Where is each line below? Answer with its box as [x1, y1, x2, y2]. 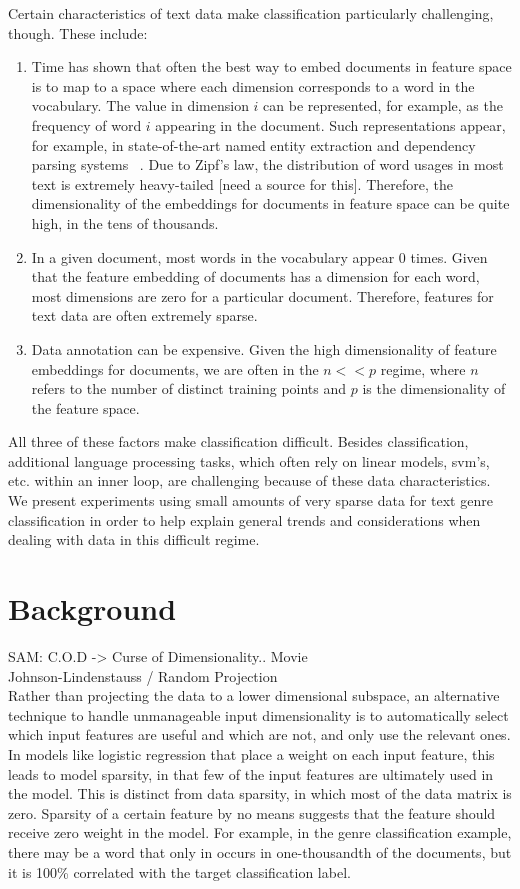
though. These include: [8, 22, 148, 43]
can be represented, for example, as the [263, 95, 503, 116]
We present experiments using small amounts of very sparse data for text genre [8, 490, 493, 511]
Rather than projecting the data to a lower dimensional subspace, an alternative [8, 685, 500, 706]
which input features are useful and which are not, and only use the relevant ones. [8, 724, 511, 745]
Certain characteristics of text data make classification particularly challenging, [8, 3, 494, 23]
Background [8, 588, 177, 629]
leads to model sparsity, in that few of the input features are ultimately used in [8, 763, 494, 784]
